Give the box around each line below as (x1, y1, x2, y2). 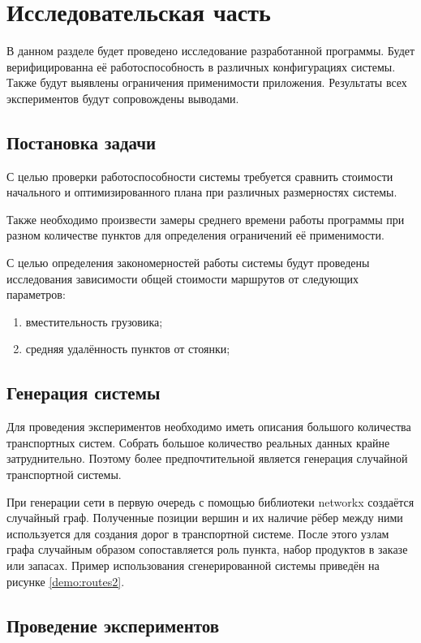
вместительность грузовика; (25, 313, 163, 330)
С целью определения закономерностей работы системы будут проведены (6, 254, 370, 271)
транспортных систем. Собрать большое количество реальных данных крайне (6, 434, 390, 451)
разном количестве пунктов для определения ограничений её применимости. (6, 227, 384, 244)
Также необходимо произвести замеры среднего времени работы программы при (6, 210, 405, 227)
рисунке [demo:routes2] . (6, 572, 125, 589)
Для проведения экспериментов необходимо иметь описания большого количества (6, 418, 411, 435)
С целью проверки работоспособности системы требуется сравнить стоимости (6, 167, 393, 184)
